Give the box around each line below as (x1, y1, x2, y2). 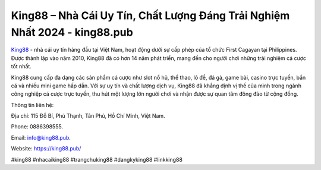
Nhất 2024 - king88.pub (11, 26, 133, 39)
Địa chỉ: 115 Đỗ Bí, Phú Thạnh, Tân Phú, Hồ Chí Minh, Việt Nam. (11, 112, 166, 119)
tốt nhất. (11, 63, 32, 70)
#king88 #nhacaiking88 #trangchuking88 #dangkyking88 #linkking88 (11, 156, 182, 163)
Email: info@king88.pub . (11, 134, 71, 141)
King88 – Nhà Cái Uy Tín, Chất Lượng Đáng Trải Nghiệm (11, 9, 290, 22)
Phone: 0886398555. (11, 123, 64, 130)
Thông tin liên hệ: (11, 101, 54, 108)
